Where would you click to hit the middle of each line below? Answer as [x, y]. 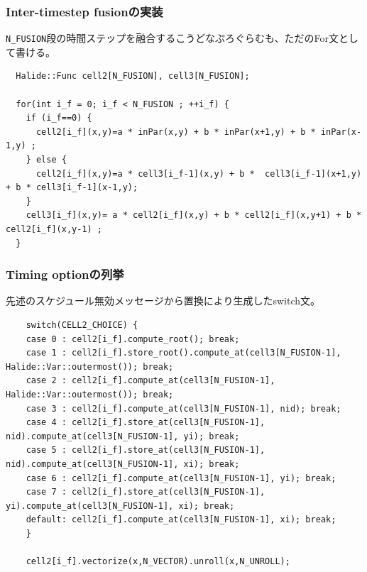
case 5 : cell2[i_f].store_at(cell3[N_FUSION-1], [146, 450]
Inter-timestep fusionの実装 [84, 11]
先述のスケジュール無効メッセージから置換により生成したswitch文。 [163, 301]
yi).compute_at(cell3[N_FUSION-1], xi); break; [120, 506]
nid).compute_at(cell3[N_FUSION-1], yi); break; [123, 436]
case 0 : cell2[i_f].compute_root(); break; [133, 339]
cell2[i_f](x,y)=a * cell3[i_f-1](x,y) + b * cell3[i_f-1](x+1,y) [199, 174]
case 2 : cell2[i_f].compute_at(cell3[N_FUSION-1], [150, 381]
